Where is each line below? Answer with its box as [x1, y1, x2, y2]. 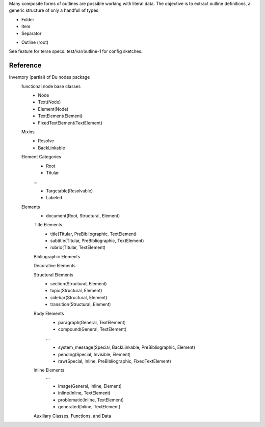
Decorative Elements [33, 263, 76, 269]
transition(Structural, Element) [50, 302, 111, 307]
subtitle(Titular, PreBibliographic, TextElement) [50, 238, 144, 244]
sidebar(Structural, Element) [50, 294, 107, 300]
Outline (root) [21, 39, 49, 45]
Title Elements [33, 222, 62, 228]
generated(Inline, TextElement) [58, 404, 121, 410]
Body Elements [33, 310, 64, 316]
